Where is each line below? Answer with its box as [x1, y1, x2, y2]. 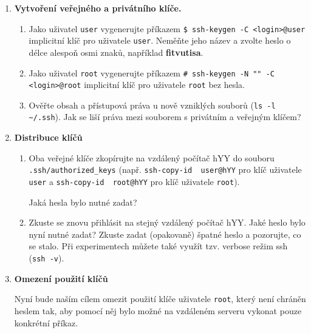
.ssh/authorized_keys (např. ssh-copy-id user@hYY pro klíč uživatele [29, 163, 302, 176]
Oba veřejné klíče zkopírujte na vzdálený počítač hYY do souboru [29, 151, 275, 164]
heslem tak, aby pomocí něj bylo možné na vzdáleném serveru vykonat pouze [14, 304, 302, 317]
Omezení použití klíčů [14, 272, 108, 284]
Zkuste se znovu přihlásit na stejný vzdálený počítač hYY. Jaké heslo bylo [29, 216, 306, 229]
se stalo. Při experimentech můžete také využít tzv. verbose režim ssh [29, 240, 288, 252]
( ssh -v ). [29, 252, 64, 264]
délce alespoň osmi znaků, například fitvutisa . [29, 45, 203, 58]
